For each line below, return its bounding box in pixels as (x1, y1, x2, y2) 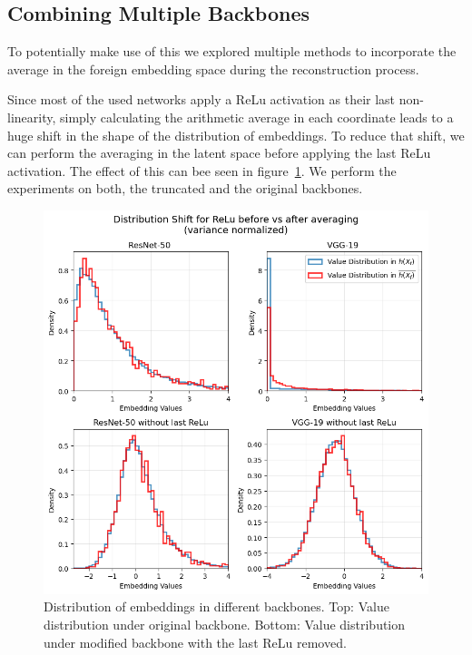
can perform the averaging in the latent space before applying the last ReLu (7, 143, 431, 162)
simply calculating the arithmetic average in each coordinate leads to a (60, 107, 454, 126)
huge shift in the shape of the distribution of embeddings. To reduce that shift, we (7, 125, 465, 144)
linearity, (7, 107, 56, 126)
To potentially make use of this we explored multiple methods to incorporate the (7, 42, 457, 61)
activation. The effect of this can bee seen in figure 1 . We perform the (7, 161, 397, 180)
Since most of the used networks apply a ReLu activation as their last (7, 90, 396, 109)
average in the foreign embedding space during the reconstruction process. (7, 59, 419, 78)
